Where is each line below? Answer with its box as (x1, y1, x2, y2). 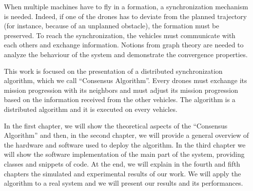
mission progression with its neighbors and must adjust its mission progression (4, 85, 238, 95)
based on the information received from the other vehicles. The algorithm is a (4, 94, 235, 105)
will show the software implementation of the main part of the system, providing (4, 149, 245, 159)
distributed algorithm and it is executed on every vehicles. (4, 104, 177, 114)
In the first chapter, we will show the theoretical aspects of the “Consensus (4, 120, 228, 130)
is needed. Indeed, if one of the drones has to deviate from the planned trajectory (4, 11, 247, 21)
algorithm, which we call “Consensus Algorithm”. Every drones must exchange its (4, 75, 247, 85)
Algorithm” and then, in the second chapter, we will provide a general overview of (4, 130, 249, 140)
